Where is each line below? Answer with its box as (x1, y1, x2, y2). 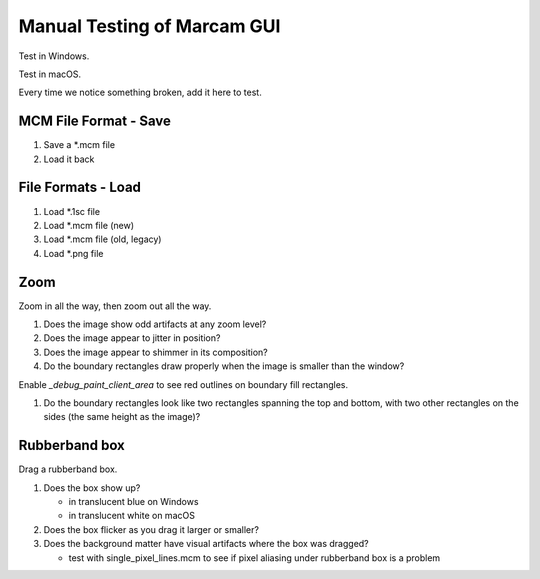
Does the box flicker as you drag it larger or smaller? (43, 523, 260, 535)
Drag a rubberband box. (18, 463, 118, 475)
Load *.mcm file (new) (43, 219, 135, 231)
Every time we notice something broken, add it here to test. (18, 86, 262, 99)
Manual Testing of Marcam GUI (18, 15, 281, 37)
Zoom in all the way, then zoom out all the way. (18, 300, 212, 312)
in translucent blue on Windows (68, 496, 199, 508)
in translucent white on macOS (68, 510, 195, 522)
